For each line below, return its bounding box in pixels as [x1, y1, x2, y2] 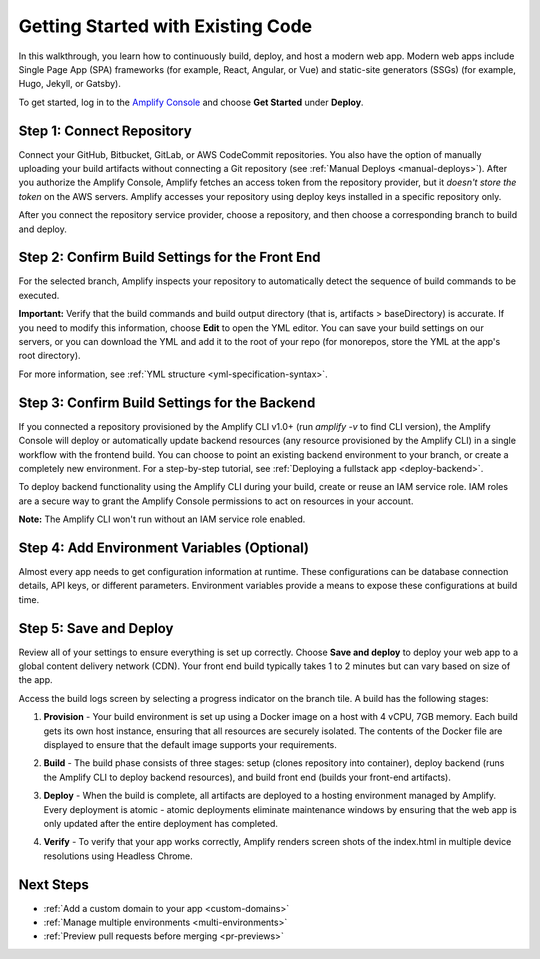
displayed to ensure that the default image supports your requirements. [43, 739, 337, 751]
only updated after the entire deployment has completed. [43, 817, 279, 829]
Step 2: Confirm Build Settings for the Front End [18, 249, 321, 266]
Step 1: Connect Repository [18, 122, 192, 139]
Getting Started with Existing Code [18, 15, 313, 37]
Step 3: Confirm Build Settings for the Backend [18, 394, 316, 411]
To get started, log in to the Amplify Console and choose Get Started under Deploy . [18, 96, 364, 108]
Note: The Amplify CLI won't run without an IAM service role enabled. [18, 513, 306, 525]
